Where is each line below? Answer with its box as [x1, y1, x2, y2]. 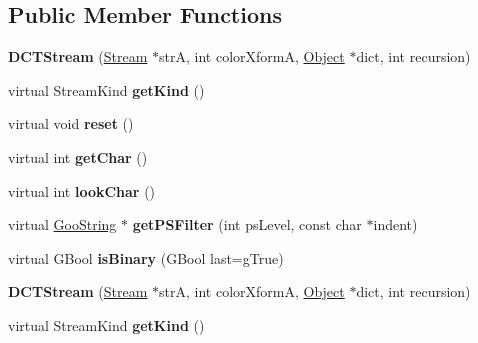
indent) [373, 214, 418, 235]
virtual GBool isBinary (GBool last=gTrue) [8, 247, 284, 268]
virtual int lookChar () [8, 180, 156, 201]
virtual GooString [8, 214, 117, 235]
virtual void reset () [8, 113, 134, 134]
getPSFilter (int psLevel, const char [132, 214, 362, 235]
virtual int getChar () [8, 146, 148, 167]
